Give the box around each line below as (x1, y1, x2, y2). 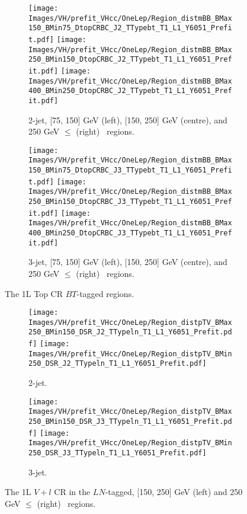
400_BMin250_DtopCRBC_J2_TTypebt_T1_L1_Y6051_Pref (28, 87, 232, 95)
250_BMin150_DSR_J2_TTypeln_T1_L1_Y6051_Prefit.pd (28, 328, 232, 337)
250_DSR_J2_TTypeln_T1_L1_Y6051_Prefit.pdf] (28, 359, 207, 368)
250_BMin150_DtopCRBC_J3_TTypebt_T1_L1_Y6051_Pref (28, 197, 232, 206)
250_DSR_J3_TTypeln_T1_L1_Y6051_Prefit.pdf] (28, 448, 207, 457)
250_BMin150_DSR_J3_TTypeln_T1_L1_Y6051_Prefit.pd (28, 417, 232, 426)
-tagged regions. (76, 287, 134, 299)
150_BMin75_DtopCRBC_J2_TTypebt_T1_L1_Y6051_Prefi (28, 24, 232, 33)
